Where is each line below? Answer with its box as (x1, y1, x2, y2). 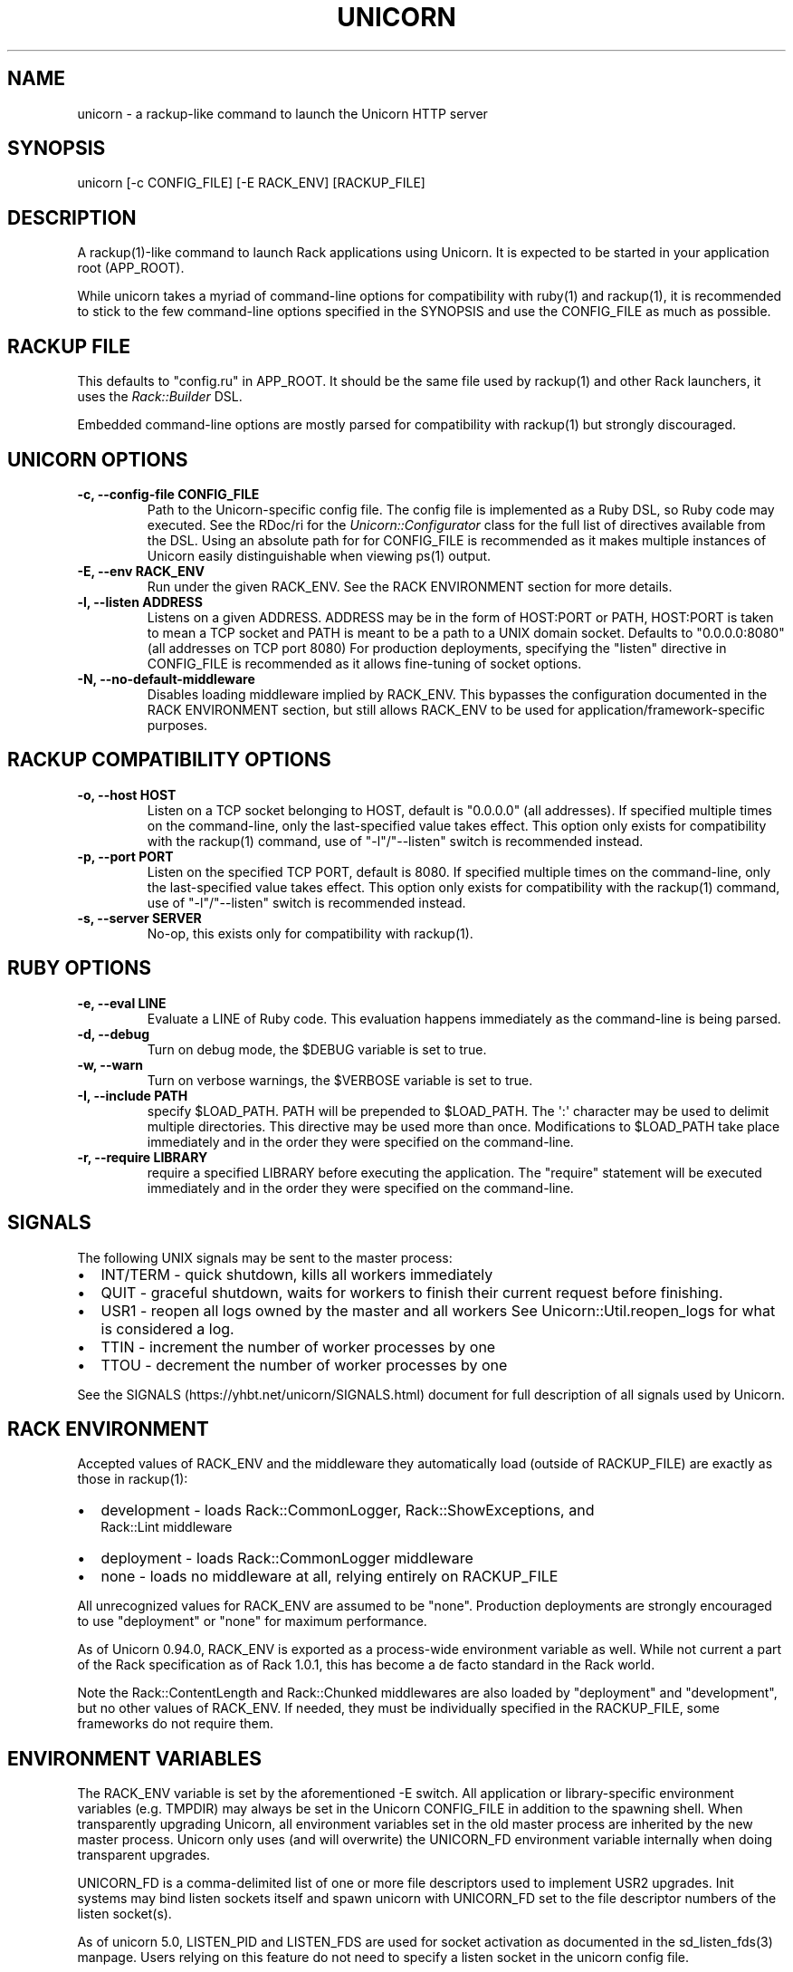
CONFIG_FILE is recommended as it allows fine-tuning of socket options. (147, 655, 582, 671)
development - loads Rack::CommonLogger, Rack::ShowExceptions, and (100, 1501, 595, 1520)
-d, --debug (77, 1025, 149, 1042)
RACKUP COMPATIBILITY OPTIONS (7, 748, 331, 772)
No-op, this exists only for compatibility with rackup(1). (147, 925, 473, 941)
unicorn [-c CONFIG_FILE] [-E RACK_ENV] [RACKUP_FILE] (77, 175, 425, 191)
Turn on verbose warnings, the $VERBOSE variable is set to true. (147, 1072, 533, 1088)
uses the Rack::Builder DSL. (77, 389, 243, 405)
